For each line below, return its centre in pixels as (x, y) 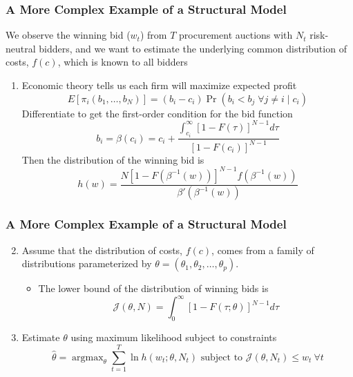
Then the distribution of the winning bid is (113, 159)
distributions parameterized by (87, 263)
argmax (88, 357)
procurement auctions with (236, 35)
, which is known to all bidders (123, 62)
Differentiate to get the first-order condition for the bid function (157, 113)
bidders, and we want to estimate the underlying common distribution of (193, 48)
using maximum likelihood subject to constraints (174, 337)
